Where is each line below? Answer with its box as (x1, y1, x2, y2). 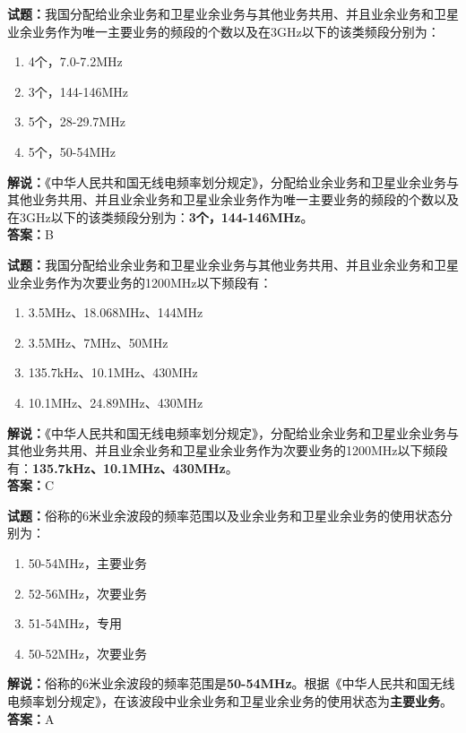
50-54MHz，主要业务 (28, 554, 148, 573)
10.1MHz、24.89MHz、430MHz (28, 392, 203, 411)
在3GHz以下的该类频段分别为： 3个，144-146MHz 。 (7, 207, 314, 226)
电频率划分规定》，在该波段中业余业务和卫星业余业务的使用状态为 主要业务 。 (7, 692, 453, 711)
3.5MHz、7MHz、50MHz (28, 332, 168, 351)
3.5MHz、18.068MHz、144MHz (28, 303, 203, 322)
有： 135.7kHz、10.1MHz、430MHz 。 (7, 458, 238, 477)
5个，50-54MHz (28, 142, 116, 160)
